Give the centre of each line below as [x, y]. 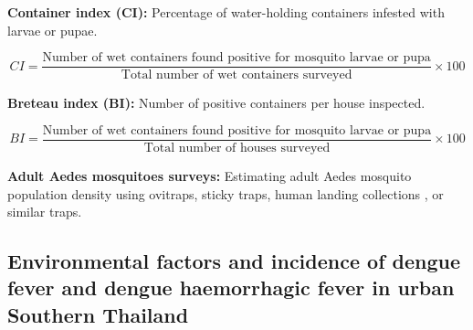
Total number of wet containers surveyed [236, 75]
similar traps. [45, 212]
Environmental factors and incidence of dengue [234, 261]
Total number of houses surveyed [237, 148]
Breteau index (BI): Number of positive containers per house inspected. [216, 103]
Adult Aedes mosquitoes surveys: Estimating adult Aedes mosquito [210, 175]
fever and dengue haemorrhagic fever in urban [231, 287]
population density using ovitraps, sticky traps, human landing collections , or [226, 193]
